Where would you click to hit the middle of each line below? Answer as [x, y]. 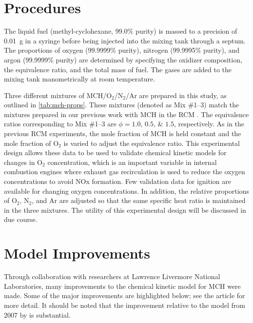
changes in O [23, 162]
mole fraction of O [31, 143]
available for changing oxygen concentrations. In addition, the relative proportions [126, 191]
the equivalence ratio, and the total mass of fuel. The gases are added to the [118, 69]
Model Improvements [77, 253]
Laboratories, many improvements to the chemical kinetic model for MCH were [122, 286]
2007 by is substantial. [37, 314]
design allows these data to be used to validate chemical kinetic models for [115, 152]
